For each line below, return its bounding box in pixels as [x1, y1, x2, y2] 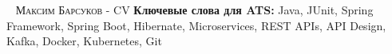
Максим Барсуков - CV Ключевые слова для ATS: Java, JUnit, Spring [15, 2, 374, 17]
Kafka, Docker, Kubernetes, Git [6, 33, 162, 49]
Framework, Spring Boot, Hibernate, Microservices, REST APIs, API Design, [6, 17, 386, 33]
